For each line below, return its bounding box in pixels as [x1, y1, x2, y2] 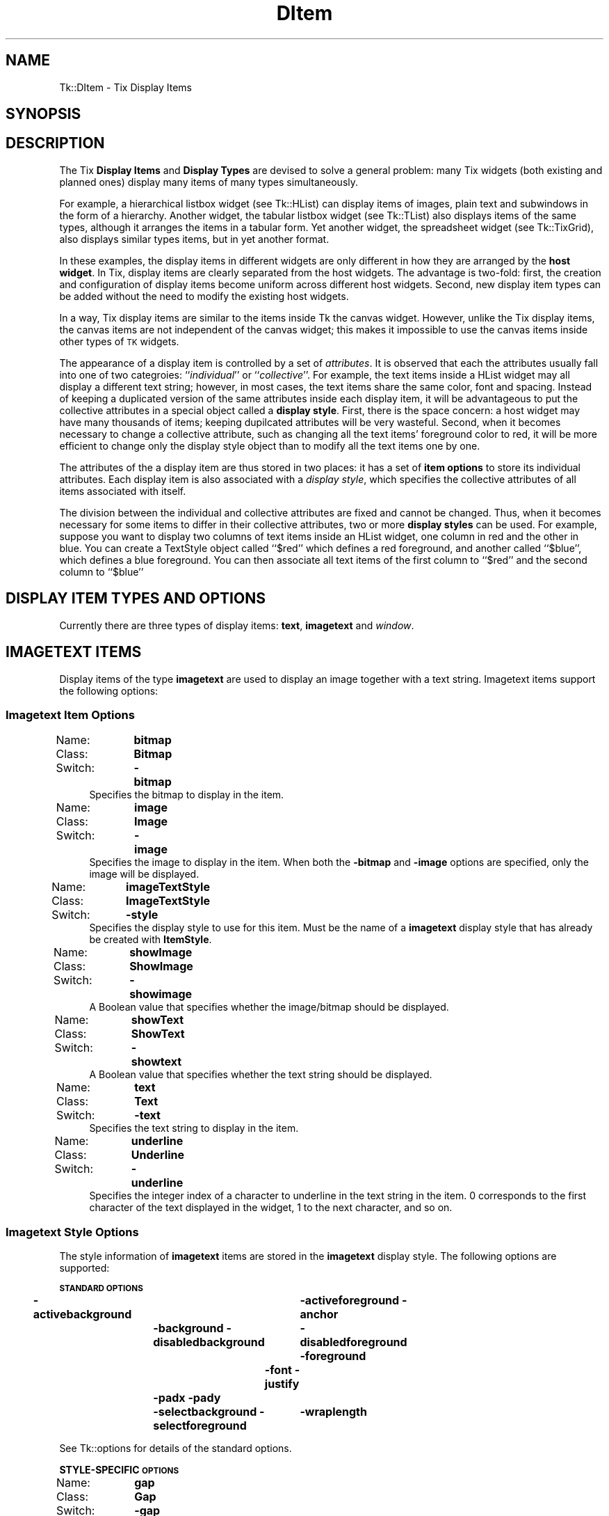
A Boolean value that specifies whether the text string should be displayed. [89, 1068, 432, 1081]
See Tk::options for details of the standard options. [59, 1442, 292, 1455]
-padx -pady [153, 1391, 221, 1405]
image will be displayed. [89, 868, 200, 881]
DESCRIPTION [6, 134, 105, 152]
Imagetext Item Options [6, 707, 135, 722]
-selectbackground [153, 1405, 257, 1419]
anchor [300, 1307, 339, 1322]
